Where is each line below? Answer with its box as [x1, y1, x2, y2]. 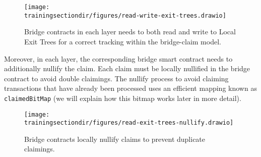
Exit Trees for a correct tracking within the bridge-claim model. [24, 36, 221, 46]
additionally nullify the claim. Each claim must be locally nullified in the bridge [4, 63, 250, 74]
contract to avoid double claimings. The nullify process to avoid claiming [4, 73, 229, 83]
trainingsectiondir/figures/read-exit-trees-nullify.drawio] [24, 119, 234, 127]
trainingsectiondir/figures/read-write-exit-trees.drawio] [24, 12, 226, 19]
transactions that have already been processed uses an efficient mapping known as [4, 83, 257, 93]
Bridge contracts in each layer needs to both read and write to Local [24, 26, 236, 37]
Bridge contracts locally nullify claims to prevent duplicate [24, 133, 206, 144]
